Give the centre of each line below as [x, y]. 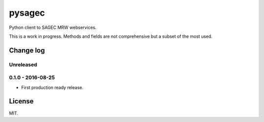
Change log [27, 50]
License [21, 101]
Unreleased [23, 65]
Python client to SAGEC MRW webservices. [53, 27]
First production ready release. [52, 87]
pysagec [27, 13]
